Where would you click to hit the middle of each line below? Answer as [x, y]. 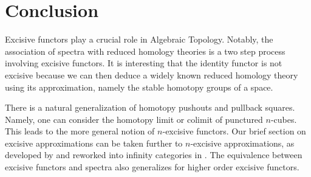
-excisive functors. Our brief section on [234, 131]
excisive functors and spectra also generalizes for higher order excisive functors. [152, 167]
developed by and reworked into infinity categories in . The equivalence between [154, 155]
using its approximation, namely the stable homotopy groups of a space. [139, 87]
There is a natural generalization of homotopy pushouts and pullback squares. [150, 107]
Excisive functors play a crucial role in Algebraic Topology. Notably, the [139, 39]
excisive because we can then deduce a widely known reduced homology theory [152, 75]
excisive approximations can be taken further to [94, 143]
